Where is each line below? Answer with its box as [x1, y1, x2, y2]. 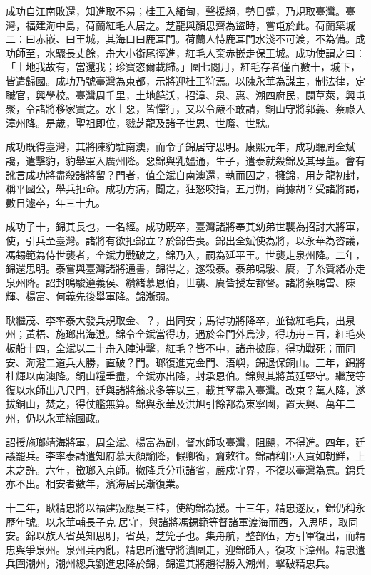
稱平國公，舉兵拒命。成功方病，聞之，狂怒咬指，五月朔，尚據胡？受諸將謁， [6, 181, 365, 196]
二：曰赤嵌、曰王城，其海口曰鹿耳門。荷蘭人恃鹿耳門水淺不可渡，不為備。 [6, 31, 355, 46]
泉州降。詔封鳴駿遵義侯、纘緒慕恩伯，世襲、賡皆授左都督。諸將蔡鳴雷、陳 [6, 274, 355, 289]
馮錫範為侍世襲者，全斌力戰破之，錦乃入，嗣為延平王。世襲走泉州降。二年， [6, 247, 365, 261]
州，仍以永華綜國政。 [6, 410, 106, 425]
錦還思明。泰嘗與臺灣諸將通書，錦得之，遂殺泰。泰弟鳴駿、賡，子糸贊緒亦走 [6, 261, 365, 276]
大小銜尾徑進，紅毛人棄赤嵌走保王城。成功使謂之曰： [115, 45, 365, 60]
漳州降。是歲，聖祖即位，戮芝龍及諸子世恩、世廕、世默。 [6, 115, 275, 130]
